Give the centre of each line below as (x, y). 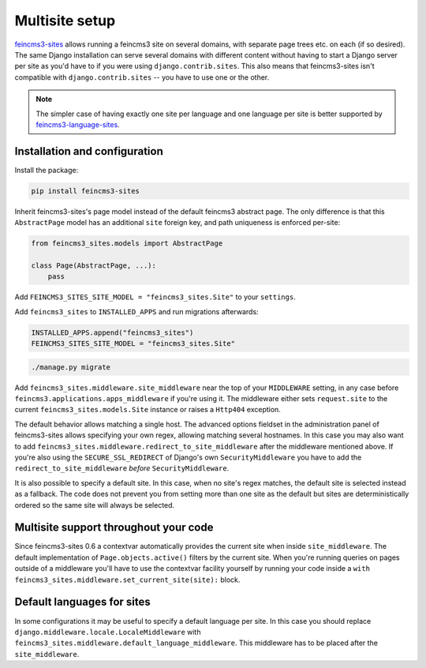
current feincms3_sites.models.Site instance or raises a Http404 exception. (148, 410)
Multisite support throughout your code (114, 528)
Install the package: (47, 170)
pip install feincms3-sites (85, 191)
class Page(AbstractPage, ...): (94, 265)
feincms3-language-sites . (78, 124)
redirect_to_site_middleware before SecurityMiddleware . (122, 468)
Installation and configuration (89, 151)
